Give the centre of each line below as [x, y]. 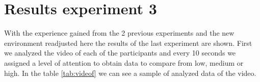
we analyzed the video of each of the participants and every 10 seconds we [120, 53]
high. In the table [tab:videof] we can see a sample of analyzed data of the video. [130, 73]
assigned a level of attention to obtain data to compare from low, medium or [124, 62]
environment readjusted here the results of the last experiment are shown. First [128, 43]
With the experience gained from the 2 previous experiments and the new [119, 33]
